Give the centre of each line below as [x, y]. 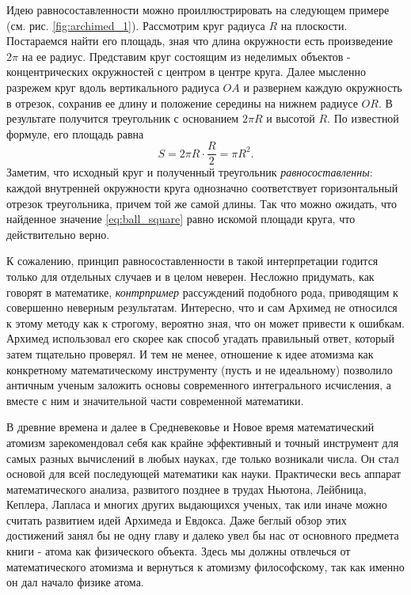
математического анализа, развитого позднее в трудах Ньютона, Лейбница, [186, 489]
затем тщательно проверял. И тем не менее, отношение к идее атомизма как [190, 353]
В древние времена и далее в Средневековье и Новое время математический [190, 427]
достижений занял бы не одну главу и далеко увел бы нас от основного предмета [203, 535]
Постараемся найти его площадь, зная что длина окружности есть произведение [200, 41]
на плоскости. [314, 25]
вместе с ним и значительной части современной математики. [155, 400]
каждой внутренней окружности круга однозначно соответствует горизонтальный [202, 188]
